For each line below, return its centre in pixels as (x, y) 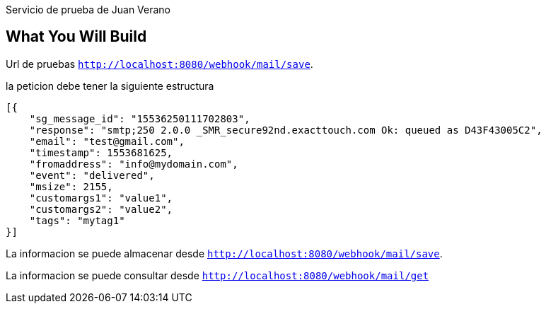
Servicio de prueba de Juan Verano (88, 10)
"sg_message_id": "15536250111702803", (140, 118)
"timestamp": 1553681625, (101, 152)
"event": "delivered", (92, 175)
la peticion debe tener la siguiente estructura (110, 86)
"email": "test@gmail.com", (107, 141)
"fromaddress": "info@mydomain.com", (134, 164)
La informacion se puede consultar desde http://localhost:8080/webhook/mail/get (217, 275)
